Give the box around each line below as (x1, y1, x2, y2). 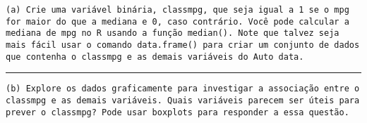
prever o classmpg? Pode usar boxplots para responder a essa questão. (6, 107, 349, 117)
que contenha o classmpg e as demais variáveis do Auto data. (6, 51, 304, 62)
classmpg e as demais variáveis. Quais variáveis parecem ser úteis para (6, 95, 360, 105)
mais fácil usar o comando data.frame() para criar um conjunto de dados (6, 39, 360, 50)
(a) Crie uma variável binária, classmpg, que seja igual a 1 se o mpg (6, 5, 349, 15)
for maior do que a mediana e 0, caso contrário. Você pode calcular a (6, 16, 349, 27)
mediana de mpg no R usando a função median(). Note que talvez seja (6, 28, 339, 39)
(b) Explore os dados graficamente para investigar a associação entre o (6, 84, 360, 94)
